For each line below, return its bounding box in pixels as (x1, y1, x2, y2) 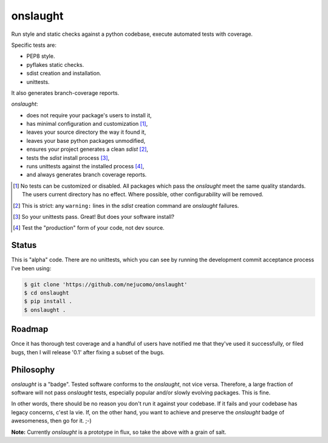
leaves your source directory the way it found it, (26, 128, 146, 136)
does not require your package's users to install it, (26, 111, 152, 118)
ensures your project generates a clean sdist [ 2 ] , (26, 146, 149, 153)
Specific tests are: (11, 41, 57, 49)
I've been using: (11, 264, 52, 272)
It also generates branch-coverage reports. (11, 89, 120, 97)
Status (11, 240, 37, 250)
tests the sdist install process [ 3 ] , (26, 154, 110, 161)
